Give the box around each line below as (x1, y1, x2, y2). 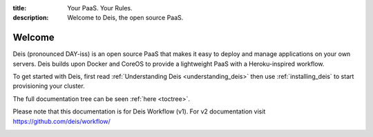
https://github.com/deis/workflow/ (12, 117, 111, 125)
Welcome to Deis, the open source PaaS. (67, 14, 184, 22)
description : (12, 14, 49, 22)
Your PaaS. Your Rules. (67, 4, 133, 12)
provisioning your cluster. (12, 82, 86, 90)
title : (12, 4, 27, 12)
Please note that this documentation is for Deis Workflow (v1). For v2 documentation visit (12, 107, 266, 116)
